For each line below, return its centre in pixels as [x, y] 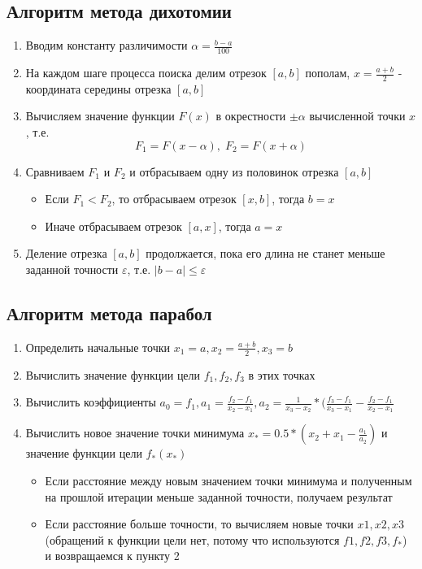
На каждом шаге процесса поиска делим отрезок [146, 73]
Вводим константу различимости [107, 45]
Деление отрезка [66, 253]
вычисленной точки [357, 116]
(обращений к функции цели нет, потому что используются [192, 539]
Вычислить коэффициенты [91, 402]
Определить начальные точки [98, 347]
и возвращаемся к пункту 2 [112, 556]
